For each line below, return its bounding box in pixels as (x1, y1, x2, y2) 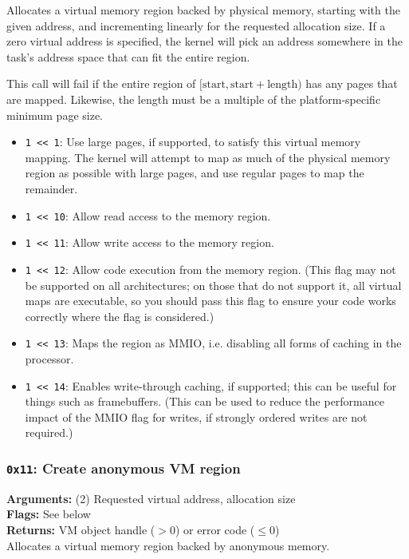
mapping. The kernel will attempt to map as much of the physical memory (25, 149, 391, 165)
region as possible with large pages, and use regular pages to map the (25, 165, 364, 181)
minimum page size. (6, 106, 104, 123)
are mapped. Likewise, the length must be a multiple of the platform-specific (6, 90, 381, 107)
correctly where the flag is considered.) (25, 307, 214, 324)
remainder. (25, 180, 78, 196)
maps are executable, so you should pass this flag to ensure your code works (25, 292, 396, 309)
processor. (25, 351, 74, 367)
